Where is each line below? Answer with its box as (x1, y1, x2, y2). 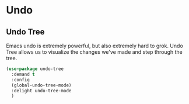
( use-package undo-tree (6, 66, 64, 72)
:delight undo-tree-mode (11, 88, 72, 93)
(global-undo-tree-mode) (11, 82, 72, 88)
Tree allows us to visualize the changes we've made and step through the (6, 48, 183, 56)
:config (11, 77, 30, 82)
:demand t (11, 71, 35, 77)
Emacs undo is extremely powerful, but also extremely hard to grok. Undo (6, 42, 184, 49)
